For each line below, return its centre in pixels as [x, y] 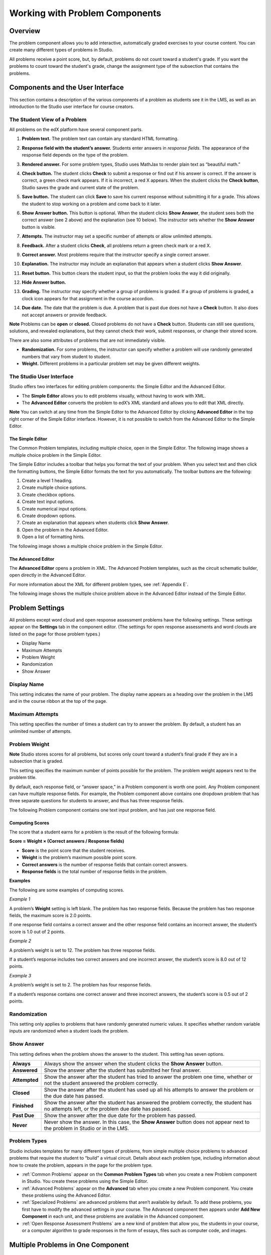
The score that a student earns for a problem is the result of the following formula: [94, 832]
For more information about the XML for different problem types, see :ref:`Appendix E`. [99, 584]
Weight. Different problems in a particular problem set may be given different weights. [111, 363]
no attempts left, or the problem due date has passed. [107, 1108]
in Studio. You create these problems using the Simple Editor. [85, 1181]
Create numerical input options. [54, 509]
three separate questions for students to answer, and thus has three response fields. [97, 801]
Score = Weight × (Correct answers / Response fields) [67, 841]
